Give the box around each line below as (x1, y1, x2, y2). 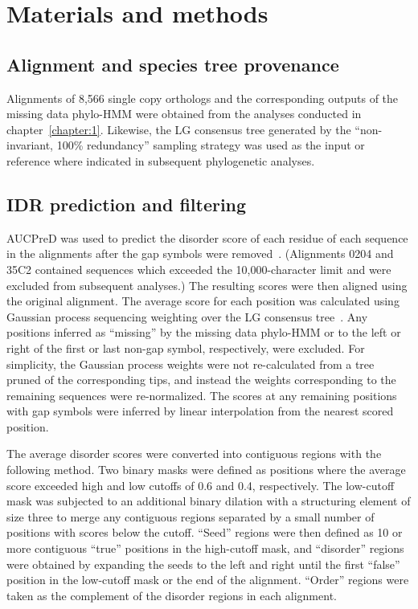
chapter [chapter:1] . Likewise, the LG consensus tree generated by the (6, 121, 351, 137)
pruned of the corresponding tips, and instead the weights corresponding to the (6, 371, 396, 388)
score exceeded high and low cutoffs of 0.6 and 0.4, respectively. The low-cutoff (6, 476, 395, 493)
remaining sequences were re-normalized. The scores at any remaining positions (6, 386, 397, 403)
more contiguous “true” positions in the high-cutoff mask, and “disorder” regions (6, 540, 404, 557)
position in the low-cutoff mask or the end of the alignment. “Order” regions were (6, 571, 409, 588)
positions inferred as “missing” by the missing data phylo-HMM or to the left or (6, 324, 401, 341)
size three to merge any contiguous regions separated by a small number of (6, 508, 375, 525)
